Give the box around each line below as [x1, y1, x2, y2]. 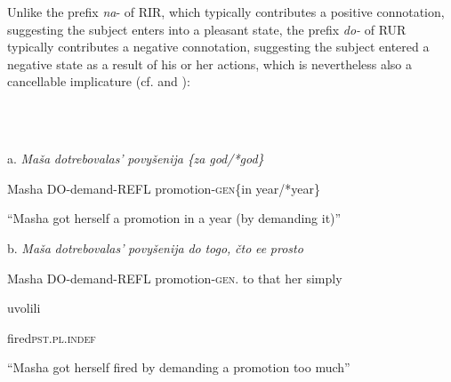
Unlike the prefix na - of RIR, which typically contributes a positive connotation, [7, 3, 445, 20]
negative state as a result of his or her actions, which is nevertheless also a [7, 54, 412, 73]
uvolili [7, 298, 41, 317]
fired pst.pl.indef [7, 328, 96, 346]
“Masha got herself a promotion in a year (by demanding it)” [7, 209, 342, 227]
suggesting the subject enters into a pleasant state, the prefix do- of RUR [7, 20, 407, 38]
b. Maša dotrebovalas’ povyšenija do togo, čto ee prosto [7, 238, 303, 257]
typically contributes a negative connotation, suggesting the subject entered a [7, 37, 430, 56]
